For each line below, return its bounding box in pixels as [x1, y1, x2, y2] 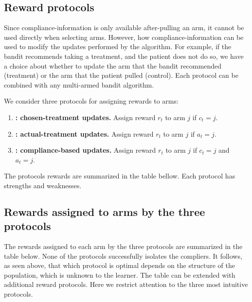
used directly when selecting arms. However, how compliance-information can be [4, 32, 244, 42]
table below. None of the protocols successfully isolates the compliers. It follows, [4, 250, 242, 261]
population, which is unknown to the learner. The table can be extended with [4, 269, 235, 280]
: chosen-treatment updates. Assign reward [15, 112, 156, 122]
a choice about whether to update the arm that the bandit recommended [4, 60, 221, 71]
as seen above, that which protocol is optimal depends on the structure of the [4, 260, 235, 270]
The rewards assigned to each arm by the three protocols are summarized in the [4, 241, 243, 251]
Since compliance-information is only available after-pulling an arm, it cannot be [4, 22, 244, 33]
